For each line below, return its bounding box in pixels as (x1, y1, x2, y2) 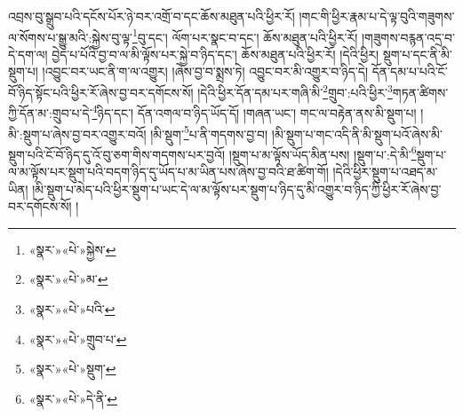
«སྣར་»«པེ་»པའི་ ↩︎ (28, 300, 116, 318)
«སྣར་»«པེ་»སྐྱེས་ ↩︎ (28, 240, 116, 258)
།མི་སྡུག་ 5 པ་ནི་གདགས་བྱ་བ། (150, 122, 268, 143)
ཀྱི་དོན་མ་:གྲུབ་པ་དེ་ (8, 103, 92, 122)
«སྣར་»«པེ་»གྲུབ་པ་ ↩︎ (28, 329, 127, 348)
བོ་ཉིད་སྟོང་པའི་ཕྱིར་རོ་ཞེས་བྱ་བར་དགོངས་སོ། (8, 83, 194, 101)
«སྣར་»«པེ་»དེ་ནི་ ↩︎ (28, 389, 118, 407)
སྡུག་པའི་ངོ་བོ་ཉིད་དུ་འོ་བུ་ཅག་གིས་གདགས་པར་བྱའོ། (8, 145, 226, 163)
